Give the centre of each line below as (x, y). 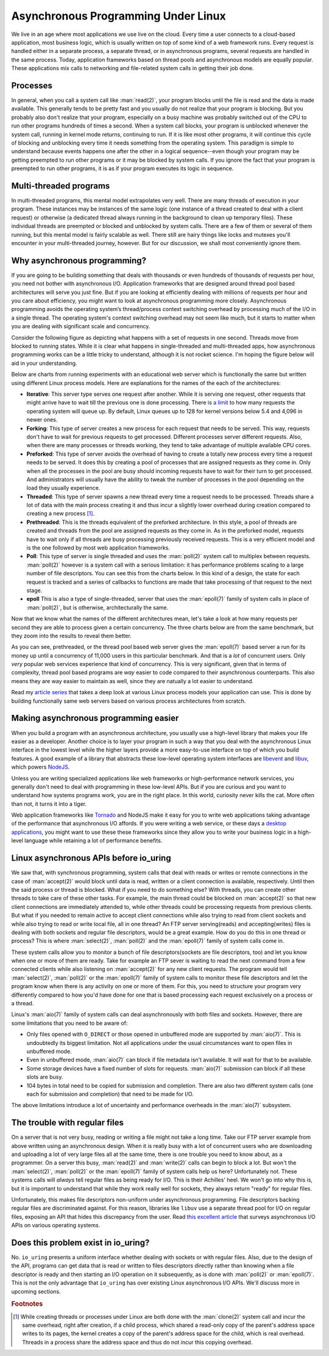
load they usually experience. (63, 488)
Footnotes (27, 1304)
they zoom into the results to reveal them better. (72, 636)
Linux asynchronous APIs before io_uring (91, 858)
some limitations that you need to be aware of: (69, 1023)
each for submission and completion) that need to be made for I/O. (110, 1094)
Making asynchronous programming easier (95, 718)
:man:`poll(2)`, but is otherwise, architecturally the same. (97, 608)
